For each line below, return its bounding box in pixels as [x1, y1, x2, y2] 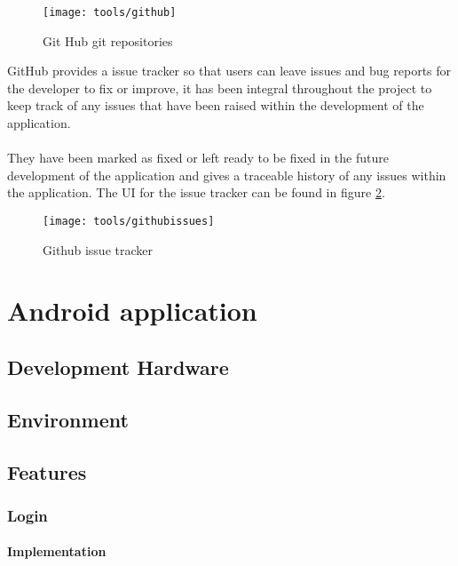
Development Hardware [7, 354, 229, 381]
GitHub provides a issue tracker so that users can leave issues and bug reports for [7, 61, 452, 80]
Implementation [7, 542, 107, 561]
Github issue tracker [43, 240, 153, 259]
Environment [7, 405, 129, 433]
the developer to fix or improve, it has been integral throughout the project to [7, 78, 432, 97]
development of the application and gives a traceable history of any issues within [7, 165, 446, 184]
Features [7, 458, 87, 485]
